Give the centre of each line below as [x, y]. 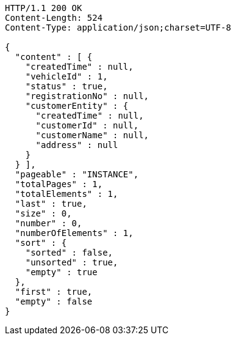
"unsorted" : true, [72, 262]
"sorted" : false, [69, 253]
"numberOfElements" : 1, [74, 233]
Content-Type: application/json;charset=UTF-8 [118, 28]
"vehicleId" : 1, [66, 76]
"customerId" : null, [87, 125]
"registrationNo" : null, [87, 96]
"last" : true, [51, 204]
